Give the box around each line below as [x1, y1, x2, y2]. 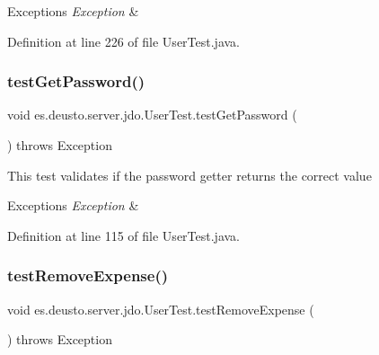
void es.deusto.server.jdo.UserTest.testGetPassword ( [7, 105, 297, 124]
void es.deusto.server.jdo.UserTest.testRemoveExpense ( [7, 299, 314, 318]
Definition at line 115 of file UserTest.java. [7, 226, 240, 244]
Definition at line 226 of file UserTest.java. [7, 31, 240, 50]
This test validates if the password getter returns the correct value [7, 165, 372, 184]
